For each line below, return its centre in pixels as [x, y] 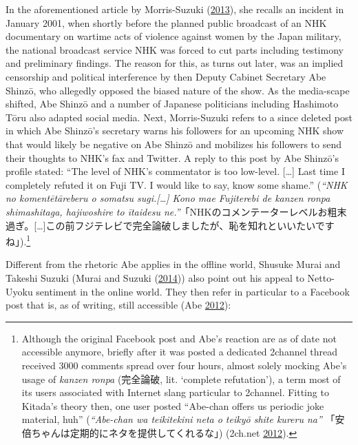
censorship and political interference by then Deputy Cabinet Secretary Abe [166, 76]
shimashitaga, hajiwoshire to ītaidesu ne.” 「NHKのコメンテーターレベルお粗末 [176, 211]
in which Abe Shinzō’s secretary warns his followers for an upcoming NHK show [175, 131]
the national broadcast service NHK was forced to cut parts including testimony [175, 49]
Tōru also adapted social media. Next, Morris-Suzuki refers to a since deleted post [179, 117]
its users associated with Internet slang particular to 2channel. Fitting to [175, 392]
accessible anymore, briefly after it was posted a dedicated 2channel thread [179, 352]
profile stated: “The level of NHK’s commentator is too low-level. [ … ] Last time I [175, 171]
